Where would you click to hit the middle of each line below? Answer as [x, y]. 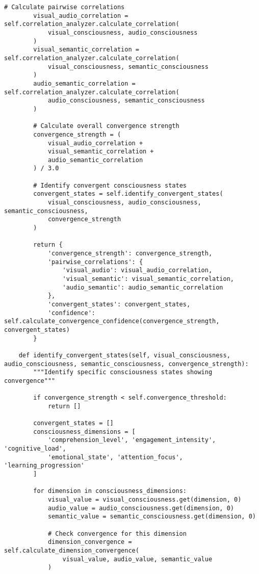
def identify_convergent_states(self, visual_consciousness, [124, 355]
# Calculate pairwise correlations [64, 7]
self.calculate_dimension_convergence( [72, 551]
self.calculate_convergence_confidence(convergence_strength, [112, 321]
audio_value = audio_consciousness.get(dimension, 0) [141, 508]
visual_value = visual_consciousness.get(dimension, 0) [145, 500]
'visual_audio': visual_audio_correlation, [137, 270]
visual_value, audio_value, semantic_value [137, 559]
